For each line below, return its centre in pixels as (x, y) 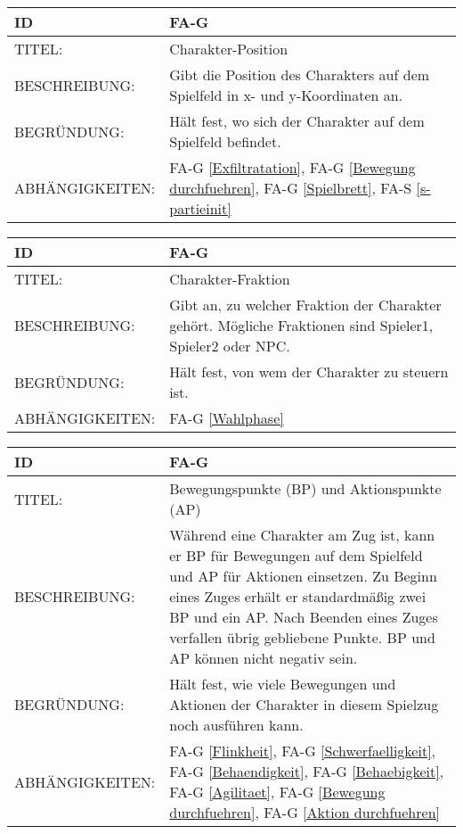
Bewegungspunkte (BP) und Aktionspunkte (305, 488)
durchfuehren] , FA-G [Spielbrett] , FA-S (291, 188)
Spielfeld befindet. (225, 141)
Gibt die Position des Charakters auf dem (300, 74)
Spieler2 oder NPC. (230, 346)
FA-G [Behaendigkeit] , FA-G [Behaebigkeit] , (307, 771)
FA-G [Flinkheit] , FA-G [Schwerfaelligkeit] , (303, 751)
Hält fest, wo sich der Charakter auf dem (297, 121)
